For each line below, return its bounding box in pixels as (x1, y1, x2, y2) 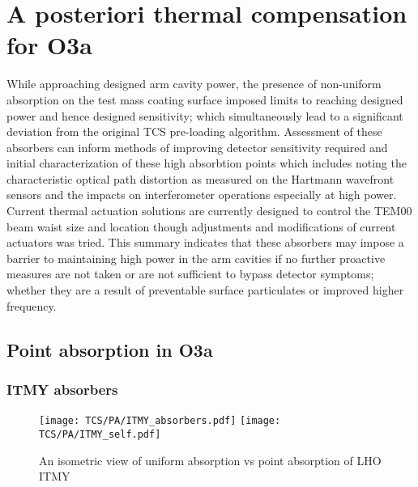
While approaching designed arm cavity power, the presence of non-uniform (6, 75, 382, 92)
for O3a (6, 28, 92, 61)
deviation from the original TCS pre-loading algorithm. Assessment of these (6, 123, 382, 140)
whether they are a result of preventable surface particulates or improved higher (6, 282, 404, 299)
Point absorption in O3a (6, 337, 213, 362)
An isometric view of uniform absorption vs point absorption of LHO (39, 451, 382, 468)
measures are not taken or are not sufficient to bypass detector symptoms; (6, 265, 374, 282)
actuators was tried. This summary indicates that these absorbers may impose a (6, 234, 404, 251)
